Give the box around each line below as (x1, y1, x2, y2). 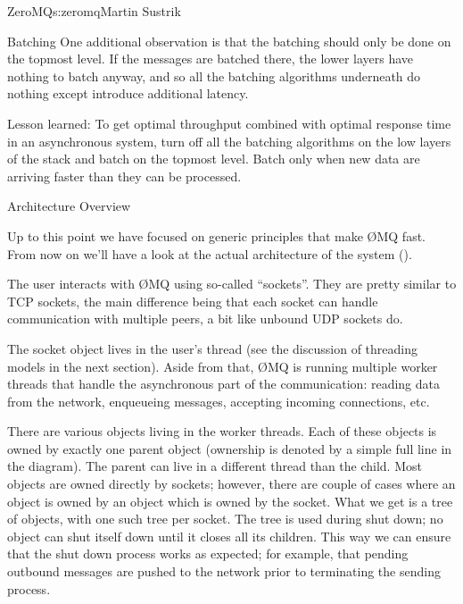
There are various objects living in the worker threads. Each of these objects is (7, 422, 437, 440)
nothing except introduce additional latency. (7, 84, 249, 103)
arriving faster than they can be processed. (7, 166, 242, 185)
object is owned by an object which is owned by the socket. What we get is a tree (7, 491, 453, 510)
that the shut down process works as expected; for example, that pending (7, 544, 409, 563)
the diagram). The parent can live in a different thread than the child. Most (7, 457, 422, 475)
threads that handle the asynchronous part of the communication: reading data (7, 374, 440, 393)
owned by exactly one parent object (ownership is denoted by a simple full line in (7, 439, 452, 457)
